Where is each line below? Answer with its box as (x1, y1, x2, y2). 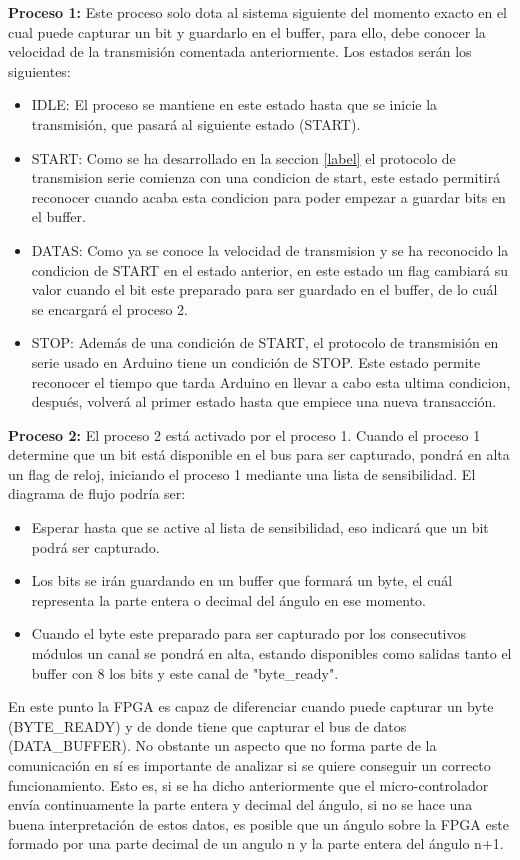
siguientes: (8, 60, 71, 81)
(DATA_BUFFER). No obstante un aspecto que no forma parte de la (8, 735, 437, 756)
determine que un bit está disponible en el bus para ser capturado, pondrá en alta (8, 444, 510, 465)
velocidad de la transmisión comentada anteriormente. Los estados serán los (8, 41, 472, 62)
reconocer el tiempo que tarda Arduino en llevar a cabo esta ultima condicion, (31, 371, 511, 392)
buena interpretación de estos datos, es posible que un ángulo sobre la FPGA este (8, 813, 509, 834)
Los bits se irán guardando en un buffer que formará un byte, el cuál (31, 570, 453, 591)
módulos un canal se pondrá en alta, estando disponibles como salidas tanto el (31, 643, 512, 664)
